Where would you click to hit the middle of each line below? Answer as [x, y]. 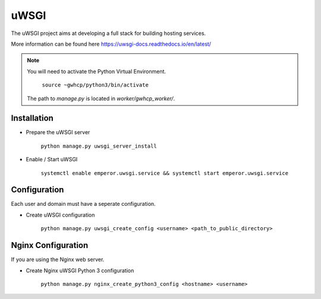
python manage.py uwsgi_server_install [99, 146]
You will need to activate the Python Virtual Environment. [97, 71]
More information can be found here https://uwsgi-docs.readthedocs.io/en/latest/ [111, 44]
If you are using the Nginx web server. [58, 260]
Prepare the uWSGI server [58, 132]
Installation [32, 118]
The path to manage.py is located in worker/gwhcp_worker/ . [101, 98]
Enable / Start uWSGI [52, 160]
